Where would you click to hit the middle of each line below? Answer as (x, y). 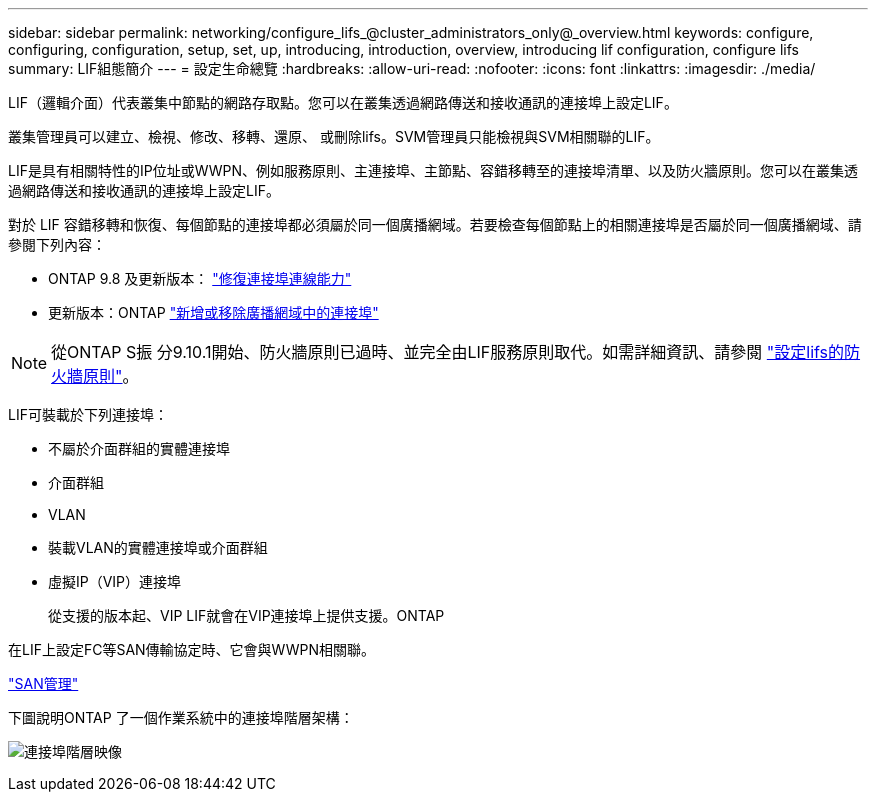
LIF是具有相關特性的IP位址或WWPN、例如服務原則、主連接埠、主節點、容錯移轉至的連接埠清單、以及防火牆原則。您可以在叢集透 (433, 170)
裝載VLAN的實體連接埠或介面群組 (158, 547)
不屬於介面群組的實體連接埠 (139, 448)
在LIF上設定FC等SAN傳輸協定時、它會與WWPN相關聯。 (192, 649)
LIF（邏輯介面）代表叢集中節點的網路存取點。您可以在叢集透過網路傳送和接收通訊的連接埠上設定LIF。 (343, 102)
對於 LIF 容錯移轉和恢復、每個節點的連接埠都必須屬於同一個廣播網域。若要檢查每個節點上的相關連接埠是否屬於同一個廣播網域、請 (435, 224)
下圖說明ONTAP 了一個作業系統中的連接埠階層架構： (181, 717)
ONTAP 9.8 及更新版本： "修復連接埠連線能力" (200, 278)
